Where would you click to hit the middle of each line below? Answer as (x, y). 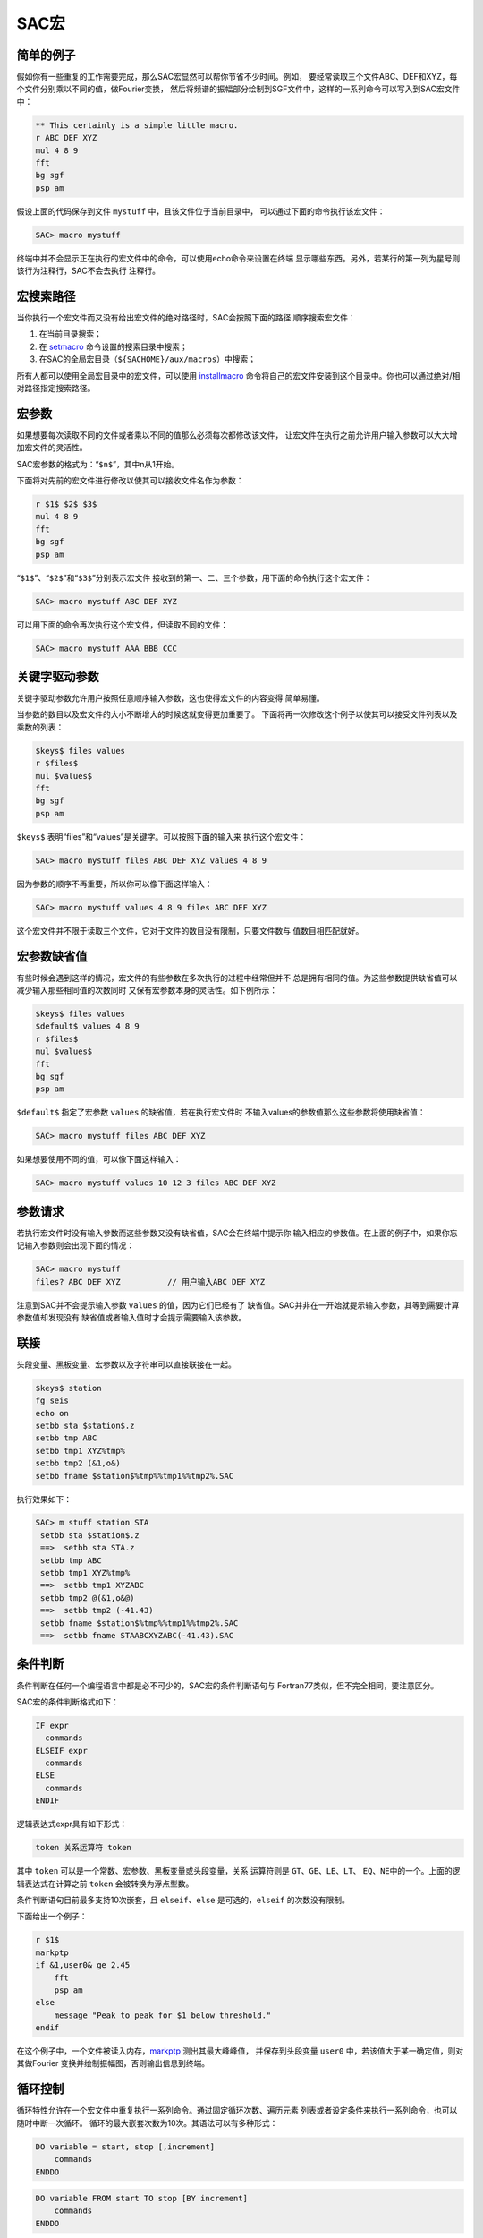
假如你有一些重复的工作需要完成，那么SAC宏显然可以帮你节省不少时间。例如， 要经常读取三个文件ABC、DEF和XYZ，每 (237, 77)
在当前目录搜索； (70, 334)
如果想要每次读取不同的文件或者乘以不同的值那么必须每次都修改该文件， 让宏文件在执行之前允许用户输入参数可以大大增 (237, 435)
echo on (52, 1413)
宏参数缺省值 (52, 957)
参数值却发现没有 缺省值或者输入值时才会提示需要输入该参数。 (131, 1317)
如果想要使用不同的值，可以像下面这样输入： (99, 1159)
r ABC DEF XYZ (66, 138)
